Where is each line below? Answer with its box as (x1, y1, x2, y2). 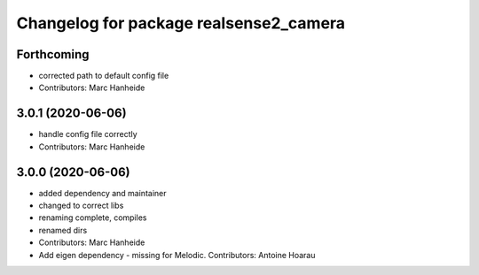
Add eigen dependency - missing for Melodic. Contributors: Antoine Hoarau (38, 249, 316, 260)
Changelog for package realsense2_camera (16, 13, 346, 33)
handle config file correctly (38, 129, 137, 140)
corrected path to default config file (38, 71, 169, 81)
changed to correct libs (38, 200, 124, 211)
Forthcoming (16, 47, 90, 62)
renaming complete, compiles (38, 212, 147, 223)
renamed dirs (38, 225, 88, 235)
